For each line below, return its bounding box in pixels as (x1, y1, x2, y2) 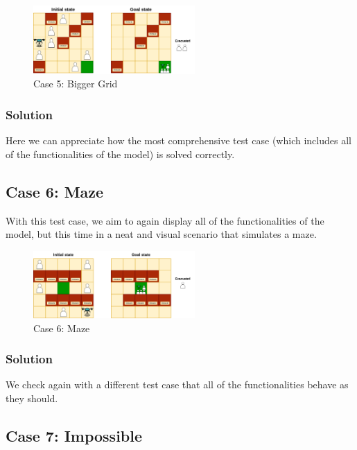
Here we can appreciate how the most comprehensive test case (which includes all (6, 133, 351, 148)
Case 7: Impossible (6, 425, 143, 447)
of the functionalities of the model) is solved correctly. (6, 146, 235, 161)
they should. (6, 391, 58, 406)
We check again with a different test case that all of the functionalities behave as (6, 377, 349, 392)
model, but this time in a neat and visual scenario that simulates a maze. (6, 227, 317, 241)
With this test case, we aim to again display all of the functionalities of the (6, 213, 324, 227)
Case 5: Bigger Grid (33, 76, 118, 91)
